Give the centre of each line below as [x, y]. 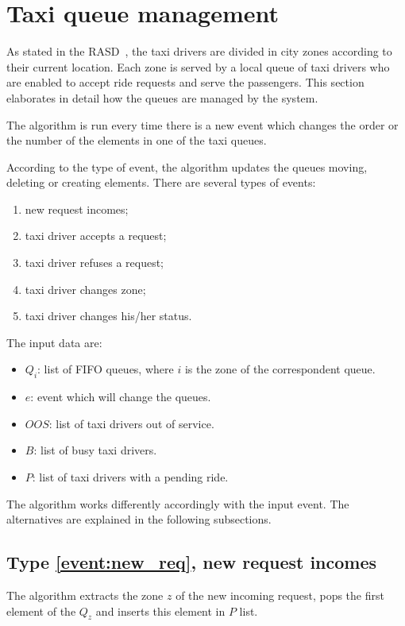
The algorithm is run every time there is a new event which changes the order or [202, 124]
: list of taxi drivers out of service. [131, 423]
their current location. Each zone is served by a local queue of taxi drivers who [198, 66]
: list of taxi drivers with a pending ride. [130, 477]
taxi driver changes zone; [85, 289]
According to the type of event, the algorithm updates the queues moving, [187, 166]
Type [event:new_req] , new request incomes [192, 562]
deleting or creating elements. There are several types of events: [161, 182]
